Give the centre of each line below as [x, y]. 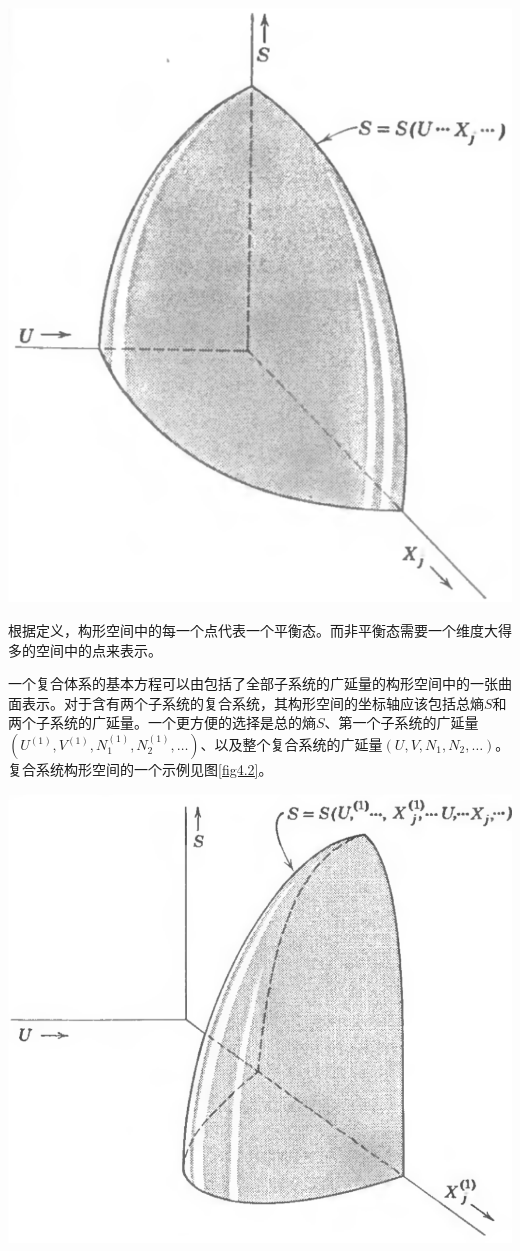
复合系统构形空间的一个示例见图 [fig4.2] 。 [140, 769]
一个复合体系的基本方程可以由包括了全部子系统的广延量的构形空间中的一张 [253, 683]
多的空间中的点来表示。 [85, 649]
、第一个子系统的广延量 [401, 722]
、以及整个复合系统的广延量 [291, 744]
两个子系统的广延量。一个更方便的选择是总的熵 [162, 722]
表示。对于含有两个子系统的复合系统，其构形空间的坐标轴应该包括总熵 [252, 702]
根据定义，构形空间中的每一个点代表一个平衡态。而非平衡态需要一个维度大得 [260, 630]
